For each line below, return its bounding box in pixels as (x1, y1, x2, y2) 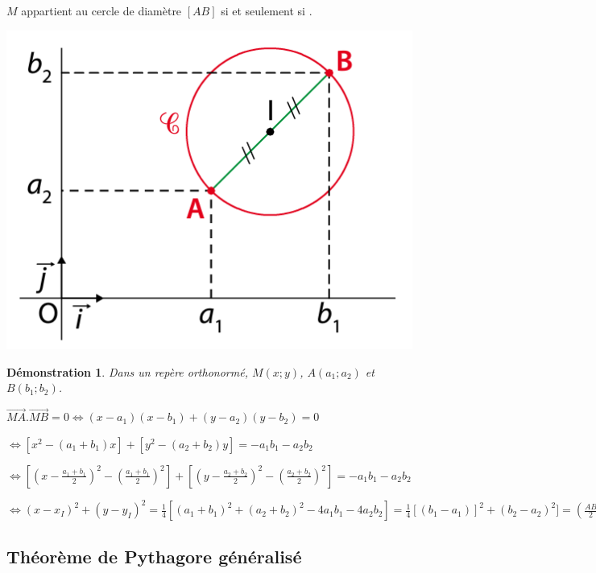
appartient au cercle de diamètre (21, 2, 182, 19)
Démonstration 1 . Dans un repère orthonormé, (6, 363, 248, 380)
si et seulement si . (221, 2, 312, 19)
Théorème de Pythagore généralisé (6, 543, 302, 568)
